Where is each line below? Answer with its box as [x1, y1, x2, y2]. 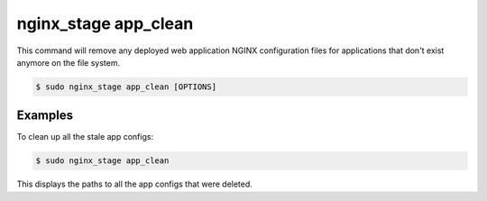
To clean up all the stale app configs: [16, 132, 153, 142]
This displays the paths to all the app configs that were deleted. [16, 178, 253, 189]
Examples [16, 108, 74, 123]
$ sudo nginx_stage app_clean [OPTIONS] [35, 81, 216, 92]
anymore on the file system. [16, 57, 121, 68]
